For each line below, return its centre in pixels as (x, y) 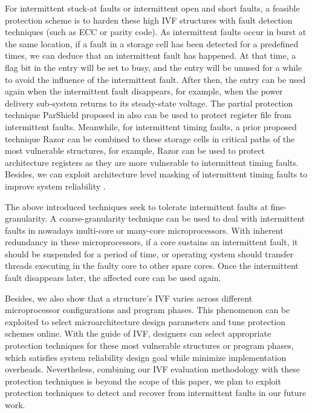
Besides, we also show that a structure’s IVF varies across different (129, 298)
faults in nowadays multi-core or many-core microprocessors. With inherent (144, 230)
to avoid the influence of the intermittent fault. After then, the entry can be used (155, 79)
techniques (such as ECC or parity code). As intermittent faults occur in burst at (156, 32)
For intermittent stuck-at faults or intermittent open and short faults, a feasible (152, 8)
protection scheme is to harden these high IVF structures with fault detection (149, 20)
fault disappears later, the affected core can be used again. (113, 278)
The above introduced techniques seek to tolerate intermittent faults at (137, 206)
